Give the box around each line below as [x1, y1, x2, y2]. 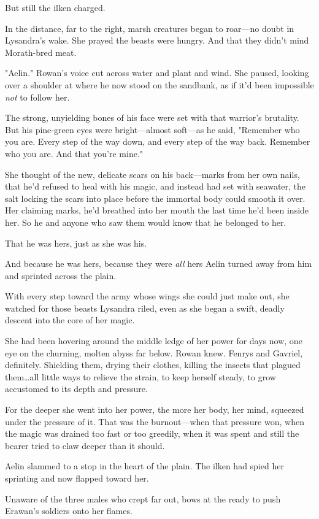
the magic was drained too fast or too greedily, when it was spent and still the [5, 427, 299, 440]
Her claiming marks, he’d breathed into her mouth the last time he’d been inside [5, 204, 309, 217]
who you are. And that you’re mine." [5, 147, 144, 160]
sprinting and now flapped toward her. [5, 472, 149, 484]
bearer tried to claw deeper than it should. [5, 439, 165, 452]
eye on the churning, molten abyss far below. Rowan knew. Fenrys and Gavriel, [5, 346, 303, 359]
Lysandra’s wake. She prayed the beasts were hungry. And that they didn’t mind [5, 34, 309, 47]
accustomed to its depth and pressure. [5, 382, 148, 395]
